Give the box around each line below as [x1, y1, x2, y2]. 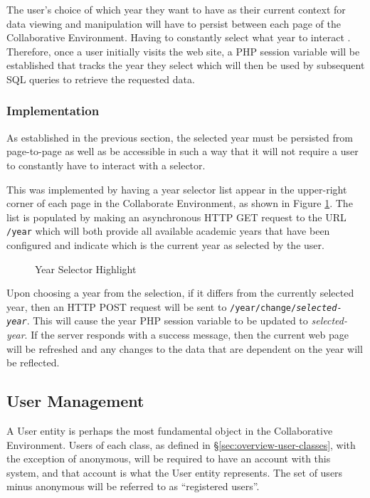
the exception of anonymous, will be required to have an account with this [6, 451, 331, 466]
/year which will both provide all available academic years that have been [6, 223, 330, 238]
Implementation [6, 102, 100, 120]
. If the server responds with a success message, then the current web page [24, 327, 349, 342]
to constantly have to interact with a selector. [6, 157, 206, 172]
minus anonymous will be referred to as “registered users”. [6, 479, 260, 494]
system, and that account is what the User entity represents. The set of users [6, 465, 343, 480]
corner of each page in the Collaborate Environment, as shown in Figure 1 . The [6, 196, 353, 211]
